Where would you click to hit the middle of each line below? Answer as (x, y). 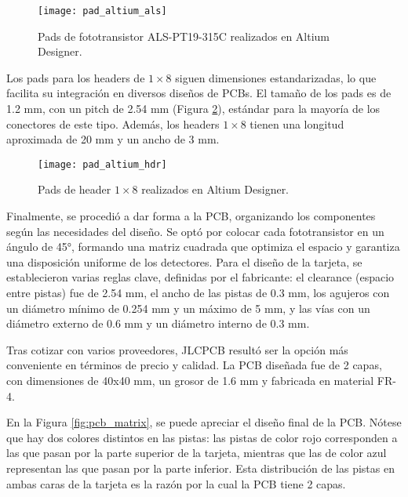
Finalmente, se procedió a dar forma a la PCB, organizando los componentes (191, 216)
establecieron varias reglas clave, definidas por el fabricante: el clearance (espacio (200, 277)
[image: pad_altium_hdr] (102, 164)
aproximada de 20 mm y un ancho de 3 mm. (113, 139)
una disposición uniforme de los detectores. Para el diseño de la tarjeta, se (184, 261)
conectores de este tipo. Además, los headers (113, 123)
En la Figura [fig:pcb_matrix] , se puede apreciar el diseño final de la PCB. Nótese (204, 422)
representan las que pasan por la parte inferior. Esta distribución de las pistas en (200, 468)
